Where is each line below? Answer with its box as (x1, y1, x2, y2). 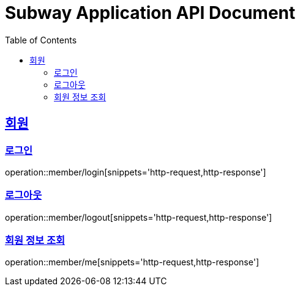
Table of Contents (5, 34, 77, 45)
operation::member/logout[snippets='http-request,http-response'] (5, 212, 272, 223)
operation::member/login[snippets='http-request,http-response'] (5, 166, 266, 177)
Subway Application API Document (5, 2, 296, 23)
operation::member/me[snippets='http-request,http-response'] (5, 257, 260, 268)
